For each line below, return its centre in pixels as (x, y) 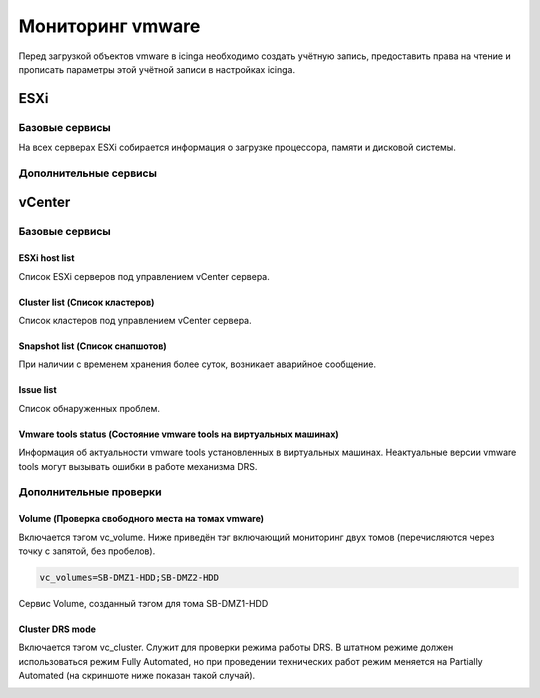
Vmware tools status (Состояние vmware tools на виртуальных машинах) (178, 434)
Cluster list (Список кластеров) (86, 302)
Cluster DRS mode (57, 629)
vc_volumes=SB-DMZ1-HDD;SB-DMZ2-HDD (129, 577)
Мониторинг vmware (109, 26)
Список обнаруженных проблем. (89, 408)
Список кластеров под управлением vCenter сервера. (135, 321)
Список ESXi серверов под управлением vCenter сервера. (144, 276)
